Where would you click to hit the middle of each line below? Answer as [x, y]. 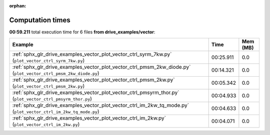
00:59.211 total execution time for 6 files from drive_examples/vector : [82, 32]
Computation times [40, 20]
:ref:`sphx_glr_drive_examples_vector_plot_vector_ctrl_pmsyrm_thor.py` [96, 93]
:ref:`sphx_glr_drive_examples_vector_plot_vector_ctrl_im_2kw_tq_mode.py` [101, 106]
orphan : [18, 6]
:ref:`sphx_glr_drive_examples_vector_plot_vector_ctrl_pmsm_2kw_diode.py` [101, 67]
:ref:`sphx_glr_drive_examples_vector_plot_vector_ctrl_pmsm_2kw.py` [93, 80]
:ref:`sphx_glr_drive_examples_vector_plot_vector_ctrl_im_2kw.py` [89, 118]
